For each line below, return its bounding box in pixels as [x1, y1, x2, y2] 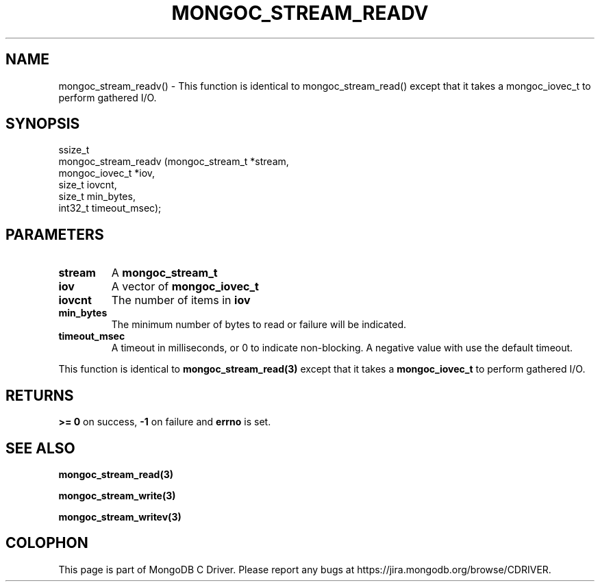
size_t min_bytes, [58, 190, 136, 203]
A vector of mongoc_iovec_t [111, 279, 259, 294]
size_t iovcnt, [58, 179, 117, 191]
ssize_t [58, 144, 90, 156]
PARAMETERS [5, 225, 104, 243]
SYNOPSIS [5, 115, 80, 133]
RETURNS [5, 386, 74, 404]
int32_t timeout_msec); [58, 202, 162, 214]
